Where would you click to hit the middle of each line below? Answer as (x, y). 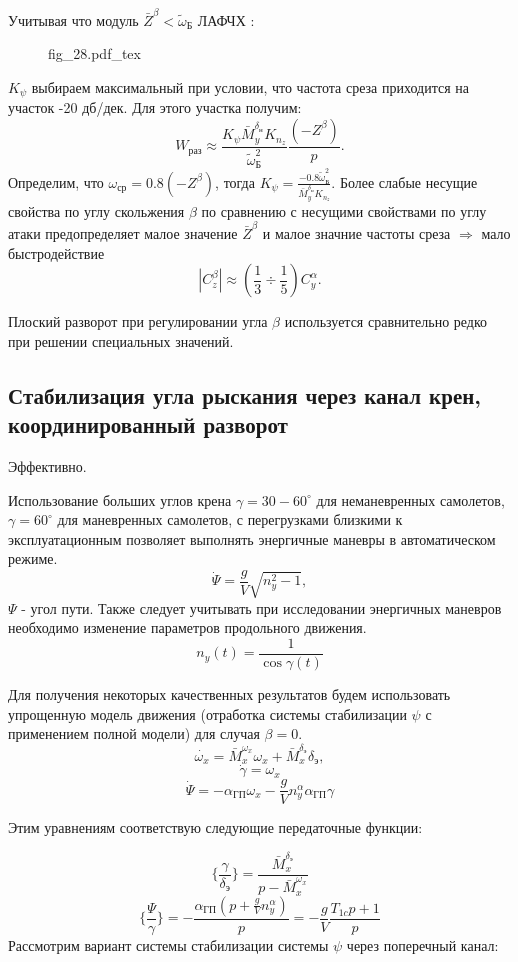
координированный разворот (148, 424)
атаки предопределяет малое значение (123, 233)
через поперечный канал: (422, 944)
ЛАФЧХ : (226, 19)
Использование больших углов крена (120, 499)
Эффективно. (47, 465)
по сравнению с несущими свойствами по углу (344, 210)
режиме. (33, 558)
